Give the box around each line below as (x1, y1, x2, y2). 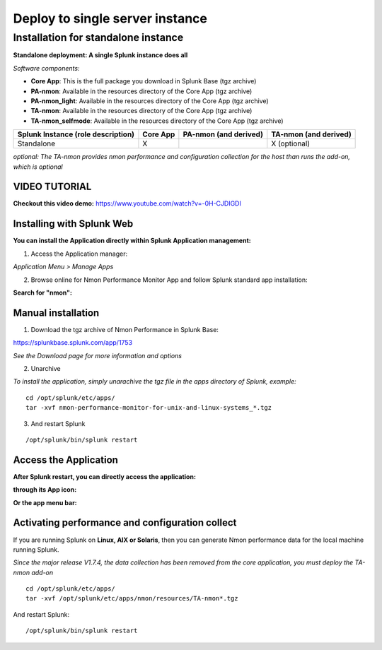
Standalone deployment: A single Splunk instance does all (13, 51, 188, 59)
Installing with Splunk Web (13, 218, 134, 230)
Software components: (13, 64, 80, 72)
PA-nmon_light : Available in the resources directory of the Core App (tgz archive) (30, 96, 269, 105)
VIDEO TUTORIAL (13, 181, 92, 193)
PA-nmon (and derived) (183, 129, 264, 139)
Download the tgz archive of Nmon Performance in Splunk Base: (30, 325, 219, 333)
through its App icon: (13, 485, 77, 494)
